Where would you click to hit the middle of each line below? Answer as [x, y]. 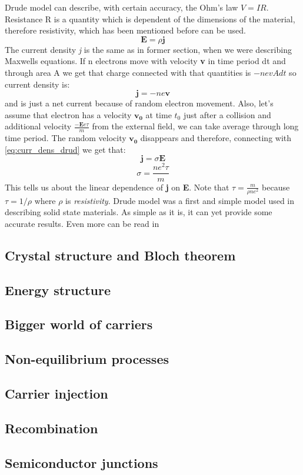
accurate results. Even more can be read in [82, 223]
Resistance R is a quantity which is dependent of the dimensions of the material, [150, 19]
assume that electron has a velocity [68, 114]
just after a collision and [227, 114]
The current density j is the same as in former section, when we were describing [148, 49]
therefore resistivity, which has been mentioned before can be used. [125, 30]
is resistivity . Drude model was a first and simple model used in [180, 200]
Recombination [51, 428]
